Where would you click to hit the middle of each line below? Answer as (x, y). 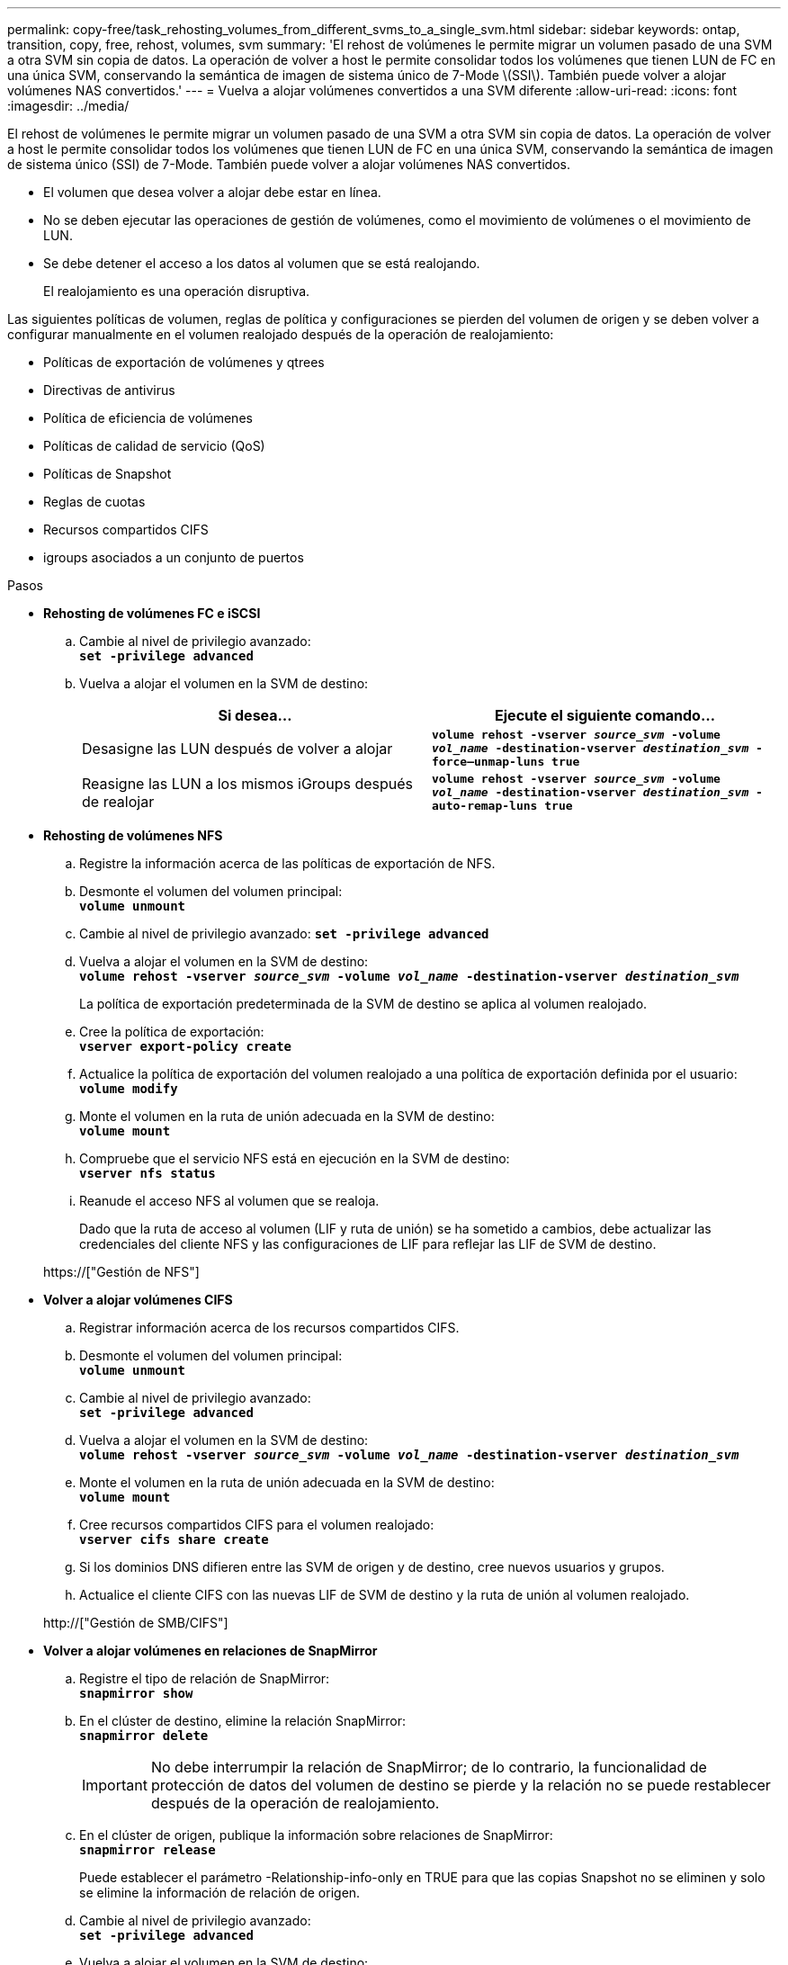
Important (115, 1785)
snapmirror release (148, 1850)
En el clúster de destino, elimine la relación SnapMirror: (242, 1721)
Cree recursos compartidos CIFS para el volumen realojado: (257, 1525)
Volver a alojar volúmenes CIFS (138, 1300)
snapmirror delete (144, 1736)
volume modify (129, 1089)
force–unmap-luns (488, 762)
